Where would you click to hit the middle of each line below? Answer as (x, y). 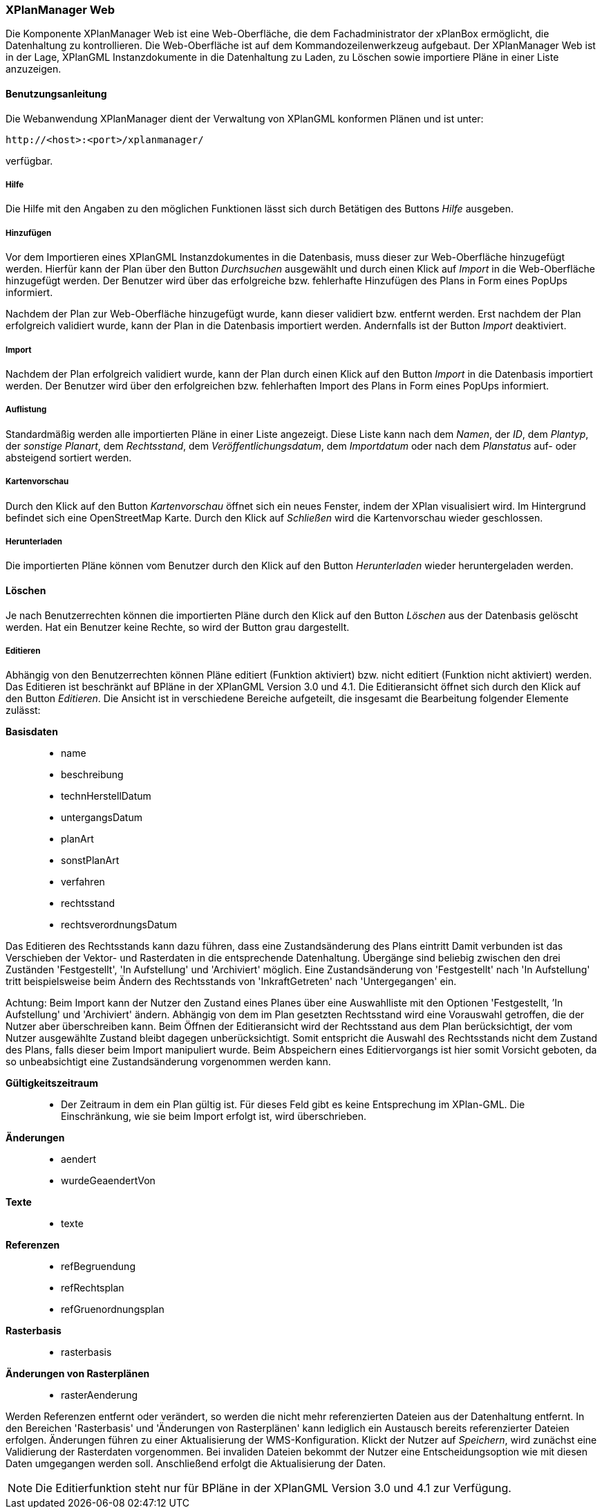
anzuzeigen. (34, 69)
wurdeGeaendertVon (108, 1181)
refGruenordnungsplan (113, 1309)
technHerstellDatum (106, 796)
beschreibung (92, 775)
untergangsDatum (102, 818)
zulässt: (23, 710)
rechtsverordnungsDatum (119, 925)
